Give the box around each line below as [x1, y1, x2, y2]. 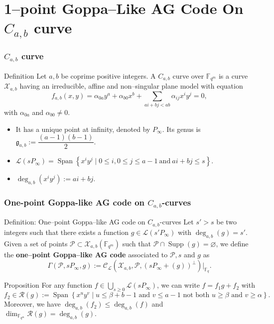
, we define [216, 238, 249, 248]
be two [216, 216, 237, 227]
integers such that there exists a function [4, 226, 129, 237]
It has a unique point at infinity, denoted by [15, 123, 150, 134]
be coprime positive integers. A [61, 70, 156, 81]
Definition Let [4, 70, 47, 81]
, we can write [156, 280, 200, 290]
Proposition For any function [4, 280, 93, 290]
